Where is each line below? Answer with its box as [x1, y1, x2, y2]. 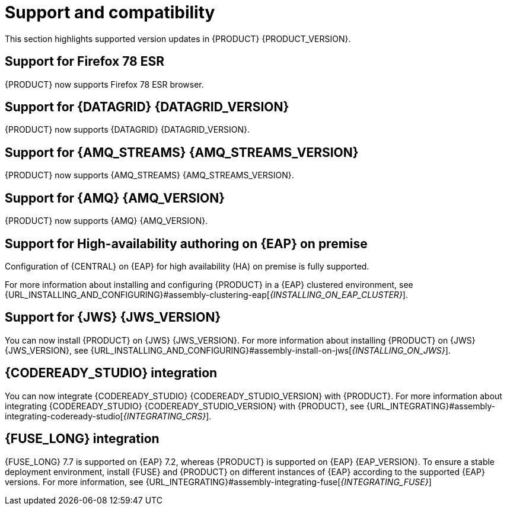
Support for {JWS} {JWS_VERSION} [5, 310, 221, 325]
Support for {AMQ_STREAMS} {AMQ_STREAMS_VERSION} [5, 145, 359, 160]
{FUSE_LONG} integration [5, 431, 160, 447]
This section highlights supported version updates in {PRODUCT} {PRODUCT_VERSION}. [5, 33, 351, 44]
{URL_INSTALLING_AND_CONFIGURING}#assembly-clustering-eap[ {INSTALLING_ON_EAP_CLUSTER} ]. [5, 289, 408, 300]
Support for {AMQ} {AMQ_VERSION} [5, 190, 225, 206]
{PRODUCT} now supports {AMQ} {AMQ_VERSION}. [5, 216, 208, 226]
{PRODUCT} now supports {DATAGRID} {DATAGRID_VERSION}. [5, 124, 250, 135]
